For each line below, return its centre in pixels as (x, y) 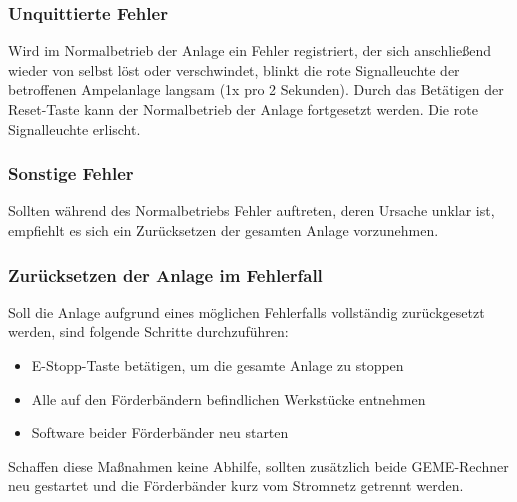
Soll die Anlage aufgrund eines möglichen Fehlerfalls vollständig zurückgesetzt (246, 311)
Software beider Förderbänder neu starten (160, 432)
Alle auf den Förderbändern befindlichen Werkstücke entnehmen (228, 398)
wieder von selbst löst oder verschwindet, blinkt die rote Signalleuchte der (234, 69)
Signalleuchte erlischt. (74, 128)
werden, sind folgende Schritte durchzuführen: (148, 331)
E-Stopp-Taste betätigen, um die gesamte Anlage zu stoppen (217, 365)
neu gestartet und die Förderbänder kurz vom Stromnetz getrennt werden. (236, 485)
